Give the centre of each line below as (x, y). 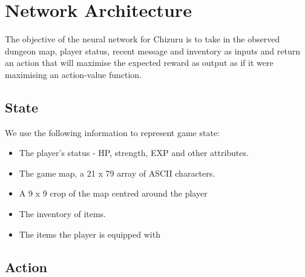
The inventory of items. (63, 214)
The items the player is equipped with (90, 234)
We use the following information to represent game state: (112, 132)
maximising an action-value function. (74, 74)
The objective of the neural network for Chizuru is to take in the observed (143, 39)
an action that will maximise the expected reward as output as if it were (139, 63)
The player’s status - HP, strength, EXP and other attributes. (134, 153)
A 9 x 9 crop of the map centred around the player (113, 193)
